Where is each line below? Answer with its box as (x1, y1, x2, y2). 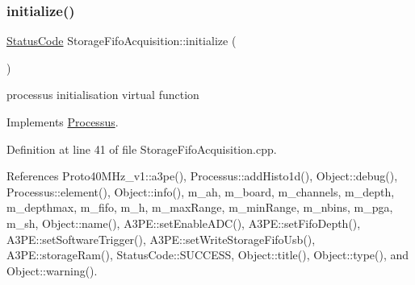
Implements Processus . (6, 114, 119, 130)
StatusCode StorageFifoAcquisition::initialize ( (6, 32, 237, 49)
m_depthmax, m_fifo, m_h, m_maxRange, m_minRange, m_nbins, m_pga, (6, 199, 393, 216)
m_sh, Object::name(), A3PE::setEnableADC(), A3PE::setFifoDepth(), (6, 214, 361, 231)
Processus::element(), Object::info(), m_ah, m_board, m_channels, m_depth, (6, 183, 395, 200)
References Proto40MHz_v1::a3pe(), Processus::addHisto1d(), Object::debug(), (6, 167, 398, 184)
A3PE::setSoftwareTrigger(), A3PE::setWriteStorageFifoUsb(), (6, 230, 316, 247)
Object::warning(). (6, 262, 98, 279)
